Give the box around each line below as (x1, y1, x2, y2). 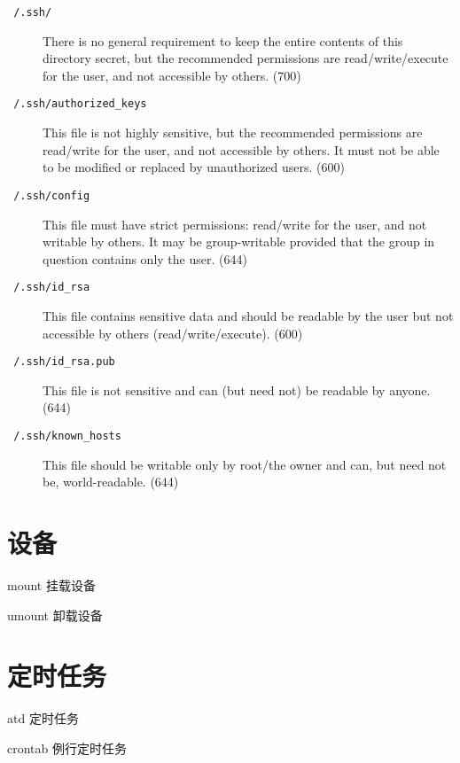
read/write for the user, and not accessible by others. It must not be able (43, 140, 440, 159)
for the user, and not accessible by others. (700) (43, 66, 301, 84)
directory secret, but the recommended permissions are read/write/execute (43, 49, 448, 67)
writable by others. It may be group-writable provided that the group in (43, 232, 435, 251)
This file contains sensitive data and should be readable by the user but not (43, 306, 454, 324)
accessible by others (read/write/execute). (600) (43, 323, 303, 342)
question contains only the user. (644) (43, 249, 247, 268)
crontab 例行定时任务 (7, 738, 127, 757)
